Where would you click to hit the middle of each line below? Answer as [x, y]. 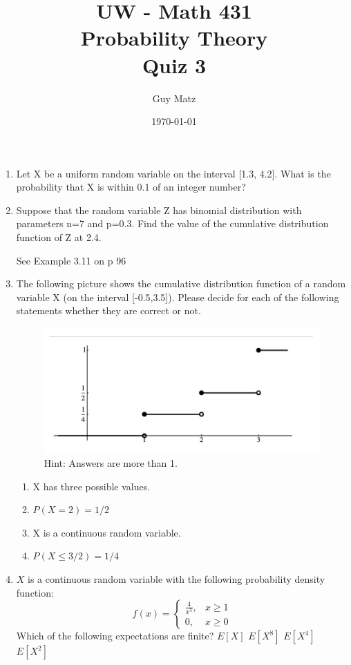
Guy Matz [174, 98]
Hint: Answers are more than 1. [111, 462]
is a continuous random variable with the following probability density [177, 578]
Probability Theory [174, 38]
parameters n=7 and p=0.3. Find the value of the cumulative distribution [172, 223]
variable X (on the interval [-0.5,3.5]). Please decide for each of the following [178, 297]
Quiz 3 [174, 65]
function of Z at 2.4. [59, 237]
